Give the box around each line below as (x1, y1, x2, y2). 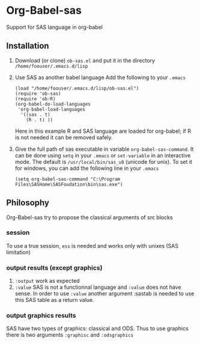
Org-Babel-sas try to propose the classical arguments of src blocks (6, 214, 173, 221)
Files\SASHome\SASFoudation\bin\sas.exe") (14, 181, 123, 187)
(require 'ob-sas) (14, 91, 61, 97)
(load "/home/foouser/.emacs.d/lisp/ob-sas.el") (14, 85, 139, 91)
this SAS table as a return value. (14, 297, 94, 304)
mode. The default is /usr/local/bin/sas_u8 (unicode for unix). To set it (14, 158, 192, 165)
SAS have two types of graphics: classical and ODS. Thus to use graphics (6, 325, 189, 332)
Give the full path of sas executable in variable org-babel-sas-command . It (14, 145, 194, 152)
